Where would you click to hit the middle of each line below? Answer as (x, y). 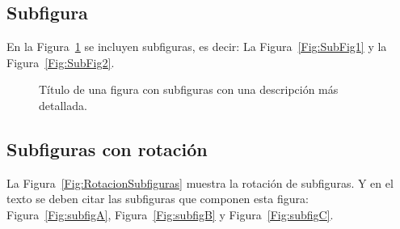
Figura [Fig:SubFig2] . (61, 62)
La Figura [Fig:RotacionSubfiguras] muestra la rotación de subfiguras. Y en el (200, 182)
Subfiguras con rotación (107, 148)
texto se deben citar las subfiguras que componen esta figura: (158, 199)
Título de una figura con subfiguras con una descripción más (189, 89)
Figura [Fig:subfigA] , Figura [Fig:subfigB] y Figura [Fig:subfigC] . (170, 214)
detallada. (63, 105)
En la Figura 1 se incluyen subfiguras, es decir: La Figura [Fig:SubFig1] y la (197, 47)
